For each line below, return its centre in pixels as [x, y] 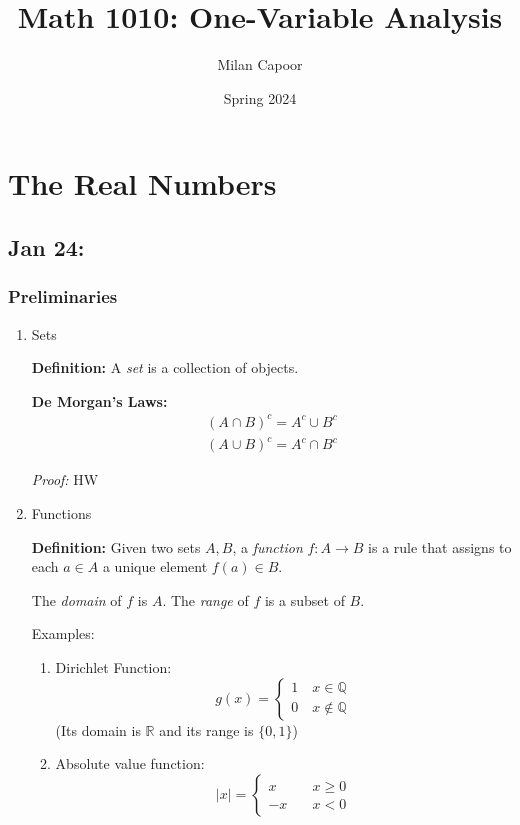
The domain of [76, 599]
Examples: [63, 633]
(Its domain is [98, 729]
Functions [61, 512]
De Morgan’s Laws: [99, 400]
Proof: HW [65, 479]
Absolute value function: [130, 763]
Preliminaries [63, 296]
